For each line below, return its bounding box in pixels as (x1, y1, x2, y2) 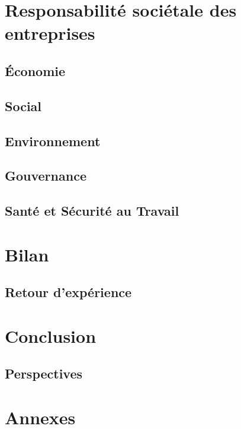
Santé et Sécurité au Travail (5, 201, 179, 220)
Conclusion (5, 323, 97, 348)
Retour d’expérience (5, 283, 132, 301)
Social (5, 96, 42, 115)
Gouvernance (5, 166, 86, 185)
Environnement (5, 131, 101, 150)
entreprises (5, 21, 95, 45)
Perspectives (5, 364, 83, 383)
